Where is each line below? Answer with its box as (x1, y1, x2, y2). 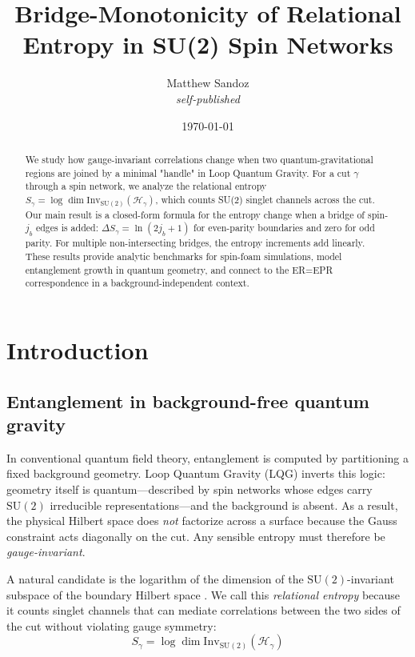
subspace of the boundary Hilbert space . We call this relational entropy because (6, 586, 401, 603)
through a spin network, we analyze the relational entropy (25, 179, 267, 193)
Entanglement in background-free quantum (6, 388, 369, 413)
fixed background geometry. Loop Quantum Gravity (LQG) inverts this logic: (6, 465, 385, 482)
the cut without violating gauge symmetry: (6, 617, 217, 634)
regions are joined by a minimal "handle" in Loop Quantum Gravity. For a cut (25, 166, 351, 179)
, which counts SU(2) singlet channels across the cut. (155, 192, 375, 206)
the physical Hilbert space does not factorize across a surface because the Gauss (6, 512, 397, 529)
